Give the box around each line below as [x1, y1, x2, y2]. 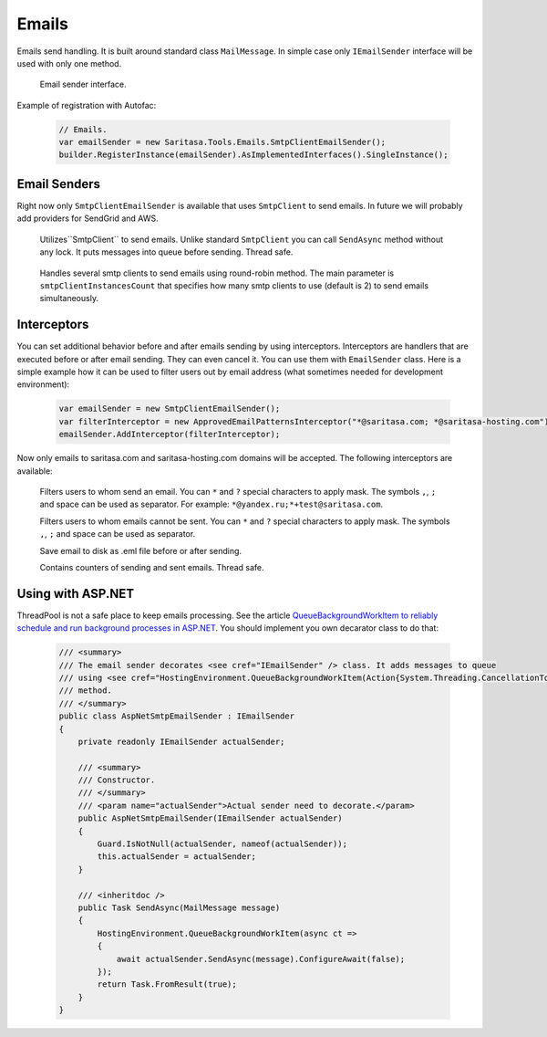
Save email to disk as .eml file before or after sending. [39, 545, 242, 556]
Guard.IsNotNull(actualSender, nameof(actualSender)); [97, 839, 348, 849]
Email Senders [16, 176, 100, 192]
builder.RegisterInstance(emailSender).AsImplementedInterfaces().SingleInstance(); [58, 150, 449, 160]
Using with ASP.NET [16, 585, 135, 602]
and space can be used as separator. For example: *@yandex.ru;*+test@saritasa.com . [39, 498, 383, 510]
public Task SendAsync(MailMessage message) [77, 902, 281, 913]
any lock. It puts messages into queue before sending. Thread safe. [39, 246, 294, 257]
